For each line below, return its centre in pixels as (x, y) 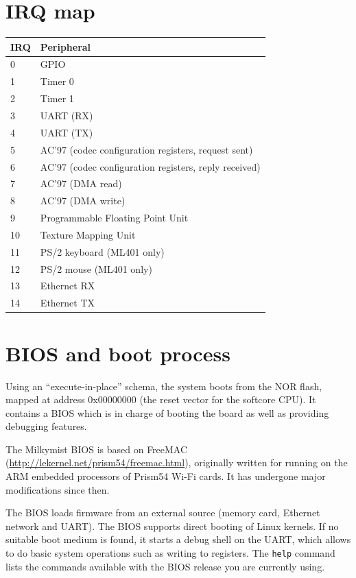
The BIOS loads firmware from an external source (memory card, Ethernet (163, 513)
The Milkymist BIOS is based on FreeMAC (97, 449)
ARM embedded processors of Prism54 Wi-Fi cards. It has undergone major (166, 476)
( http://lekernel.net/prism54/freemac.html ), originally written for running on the (177, 462)
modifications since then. (58, 489)
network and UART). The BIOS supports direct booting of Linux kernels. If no (172, 526)
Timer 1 (57, 98)
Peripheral (66, 46)
